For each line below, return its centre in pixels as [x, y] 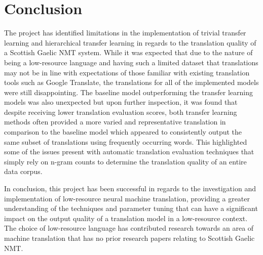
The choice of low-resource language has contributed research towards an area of [129, 228]
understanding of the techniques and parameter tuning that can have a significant [131, 208]
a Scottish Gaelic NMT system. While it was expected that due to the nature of [128, 52]
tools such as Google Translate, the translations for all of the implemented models [131, 82]
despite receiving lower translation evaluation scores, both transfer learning [121, 112]
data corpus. [23, 171]
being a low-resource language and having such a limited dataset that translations [131, 62]
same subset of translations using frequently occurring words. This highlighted [126, 141]
